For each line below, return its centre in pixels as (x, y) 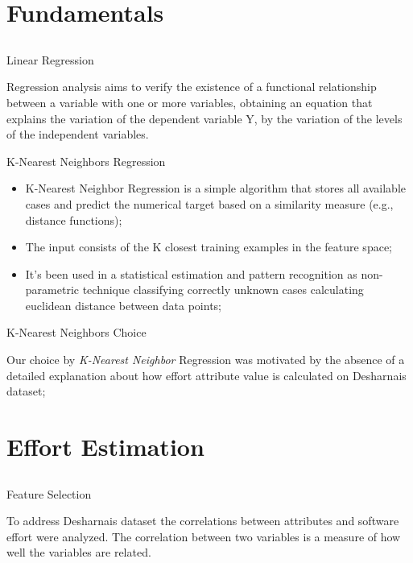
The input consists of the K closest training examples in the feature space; (209, 247)
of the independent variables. (78, 134)
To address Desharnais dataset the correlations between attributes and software (203, 521)
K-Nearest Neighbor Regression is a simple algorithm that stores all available (216, 188)
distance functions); (74, 219)
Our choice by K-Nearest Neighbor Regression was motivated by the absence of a (206, 360)
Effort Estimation (105, 447)
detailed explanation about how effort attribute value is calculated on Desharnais (206, 375)
